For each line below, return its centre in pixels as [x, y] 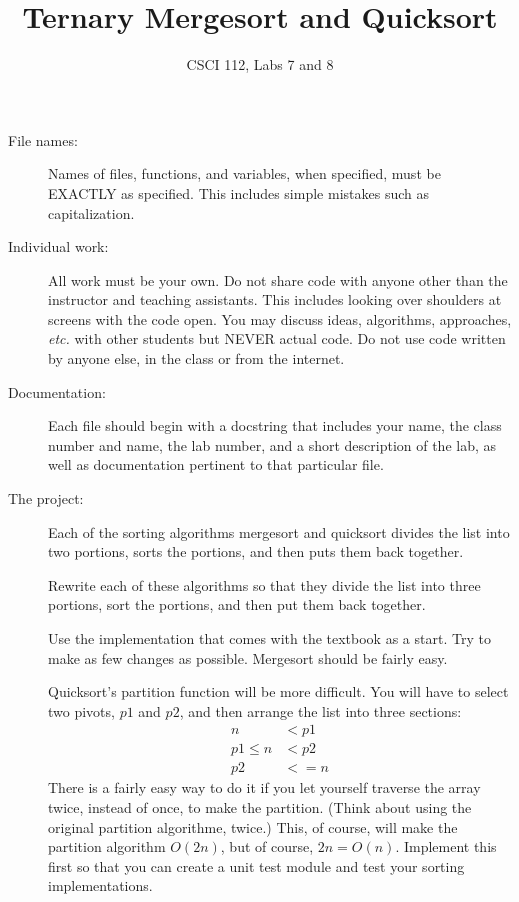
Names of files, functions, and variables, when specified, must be [244, 173]
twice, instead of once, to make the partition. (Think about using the [260, 807]
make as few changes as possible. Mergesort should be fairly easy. [248, 657]
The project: [46, 498]
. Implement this [446, 846]
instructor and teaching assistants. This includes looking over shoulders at [275, 299]
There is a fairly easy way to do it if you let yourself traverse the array [264, 787]
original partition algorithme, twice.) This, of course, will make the [253, 826]
